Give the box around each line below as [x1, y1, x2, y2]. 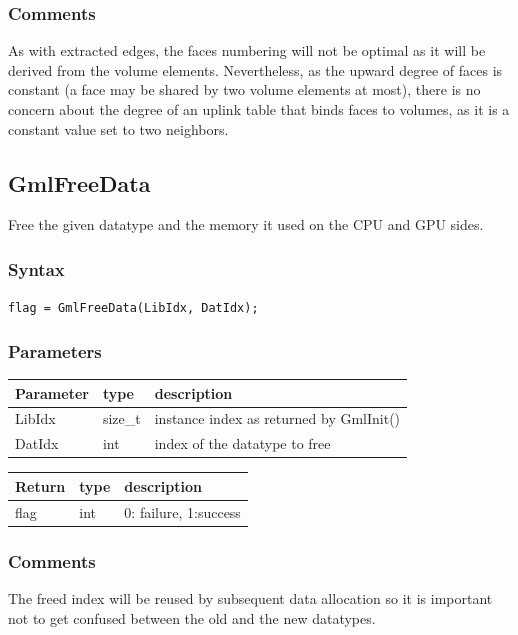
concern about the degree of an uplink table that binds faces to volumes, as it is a [8, 99, 510, 119]
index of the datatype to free [154, 433, 331, 454]
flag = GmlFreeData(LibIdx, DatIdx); [8, 301, 259, 316]
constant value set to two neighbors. [8, 118, 229, 139]
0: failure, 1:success [124, 501, 241, 522]
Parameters [8, 338, 102, 363]
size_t [102, 408, 141, 429]
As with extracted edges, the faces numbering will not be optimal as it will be [8, 40, 486, 61]
